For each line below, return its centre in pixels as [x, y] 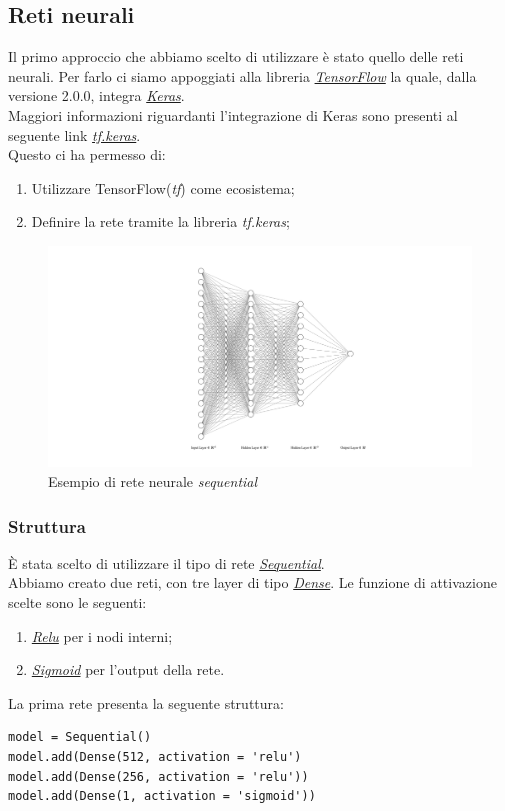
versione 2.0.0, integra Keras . [96, 95]
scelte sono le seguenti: [77, 602]
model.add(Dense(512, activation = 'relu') [155, 757]
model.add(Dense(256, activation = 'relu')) [158, 776]
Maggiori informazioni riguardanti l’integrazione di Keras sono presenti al [233, 114]
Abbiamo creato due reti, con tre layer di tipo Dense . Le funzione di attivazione [252, 582]
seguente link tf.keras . [74, 134]
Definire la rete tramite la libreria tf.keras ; [160, 221]
